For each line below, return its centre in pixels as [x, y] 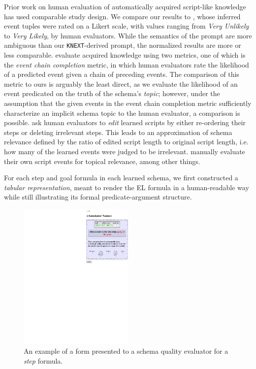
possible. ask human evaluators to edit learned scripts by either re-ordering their [125, 122]
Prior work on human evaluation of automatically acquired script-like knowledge [125, 6]
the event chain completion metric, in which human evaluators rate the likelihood [127, 64]
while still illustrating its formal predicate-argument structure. [98, 197]
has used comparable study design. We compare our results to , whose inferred [122, 16]
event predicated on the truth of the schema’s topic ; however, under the [112, 93]
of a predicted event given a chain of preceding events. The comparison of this [122, 74]
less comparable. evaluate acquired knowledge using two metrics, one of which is [125, 55]
